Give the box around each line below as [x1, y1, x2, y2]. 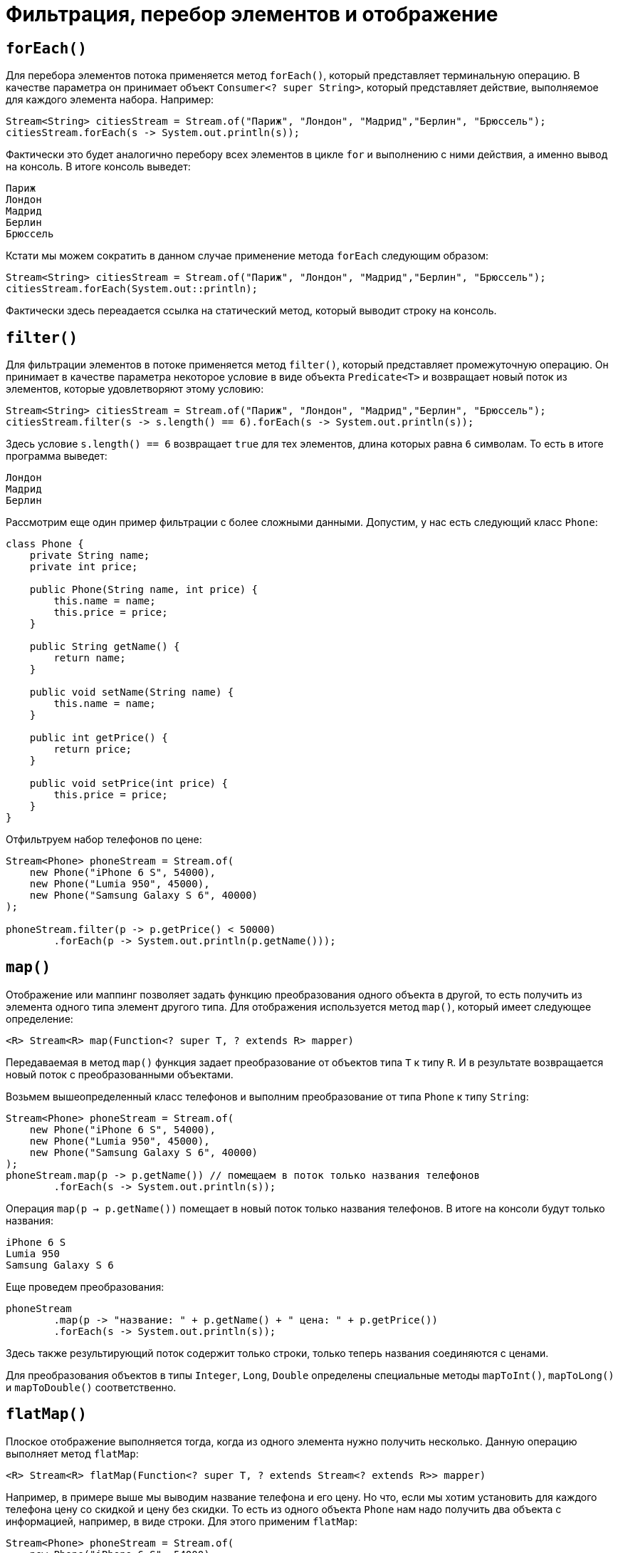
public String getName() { [29, 641, 180, 653]
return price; [53, 743, 132, 755]
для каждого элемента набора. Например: [6, 93, 214, 106]
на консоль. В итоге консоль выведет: [6, 160, 191, 173]
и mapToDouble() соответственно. [6, 1381, 177, 1393]
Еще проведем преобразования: [6, 1280, 164, 1293]
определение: [6, 1012, 73, 1025]
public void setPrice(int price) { [29, 778, 228, 790]
